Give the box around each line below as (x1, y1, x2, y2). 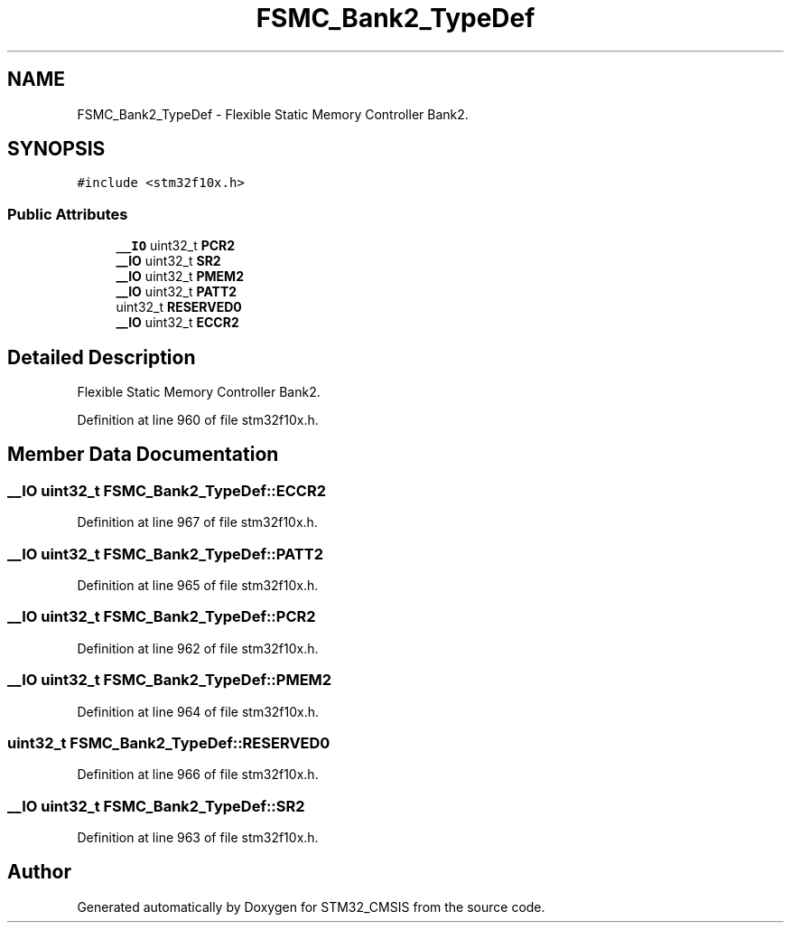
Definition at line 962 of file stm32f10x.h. (77, 640, 319, 656)
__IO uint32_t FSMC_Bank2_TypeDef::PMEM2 (7, 671, 332, 690)
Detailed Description (7, 345, 196, 369)
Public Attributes (7, 204, 128, 223)
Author (7, 860, 71, 884)
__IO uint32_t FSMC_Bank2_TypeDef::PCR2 (7, 607, 316, 626)
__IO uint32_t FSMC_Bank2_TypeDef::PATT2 (7, 544, 323, 563)
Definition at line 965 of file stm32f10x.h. (77, 578, 319, 593)
